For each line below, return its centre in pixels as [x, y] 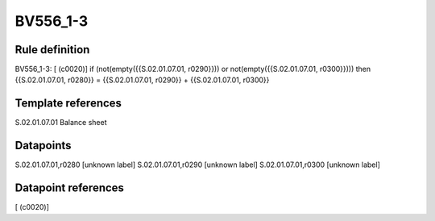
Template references [68, 104]
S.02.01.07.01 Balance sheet [61, 123]
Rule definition [52, 50]
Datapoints [43, 146]
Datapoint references [70, 188]
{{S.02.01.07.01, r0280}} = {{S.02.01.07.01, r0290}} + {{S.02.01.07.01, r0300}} [142, 80]
